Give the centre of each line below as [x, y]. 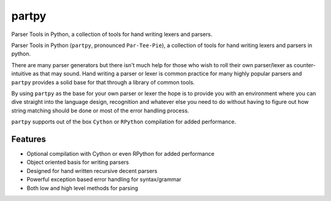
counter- [304, 65]
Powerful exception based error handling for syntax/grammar [104, 180]
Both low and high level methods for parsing [82, 188]
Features [29, 139]
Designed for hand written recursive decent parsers [92, 170]
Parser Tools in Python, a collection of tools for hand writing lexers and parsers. [112, 34]
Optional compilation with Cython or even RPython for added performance [120, 153]
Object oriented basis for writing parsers [78, 163]
